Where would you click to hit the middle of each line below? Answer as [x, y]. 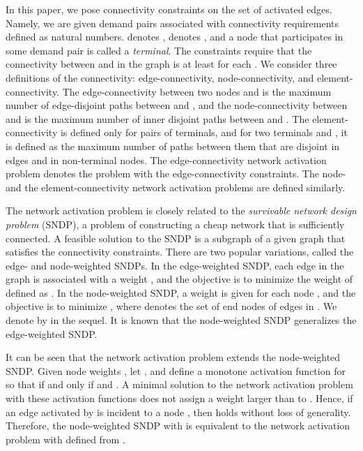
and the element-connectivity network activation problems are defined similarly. [176, 187]
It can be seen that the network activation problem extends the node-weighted [173, 357]
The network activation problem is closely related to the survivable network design [181, 210]
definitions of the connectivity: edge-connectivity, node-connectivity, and [160, 77]
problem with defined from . [65, 439]
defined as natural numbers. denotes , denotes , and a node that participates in [175, 37]
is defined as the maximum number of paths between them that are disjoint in [173, 146]
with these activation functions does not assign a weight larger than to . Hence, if [179, 398]
